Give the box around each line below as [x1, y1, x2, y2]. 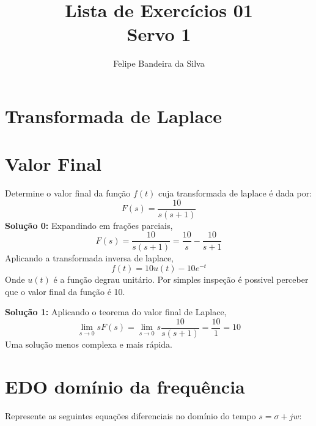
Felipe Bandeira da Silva [113, 57, 205, 70]
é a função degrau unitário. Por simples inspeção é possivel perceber [53, 273, 309, 286]
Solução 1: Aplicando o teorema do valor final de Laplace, [5, 305, 227, 318]
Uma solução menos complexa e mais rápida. [5, 338, 173, 351]
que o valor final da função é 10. [5, 285, 125, 297]
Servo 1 [127, 21, 191, 47]
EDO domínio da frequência [5, 373, 245, 398]
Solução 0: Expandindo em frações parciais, [5, 219, 173, 231]
